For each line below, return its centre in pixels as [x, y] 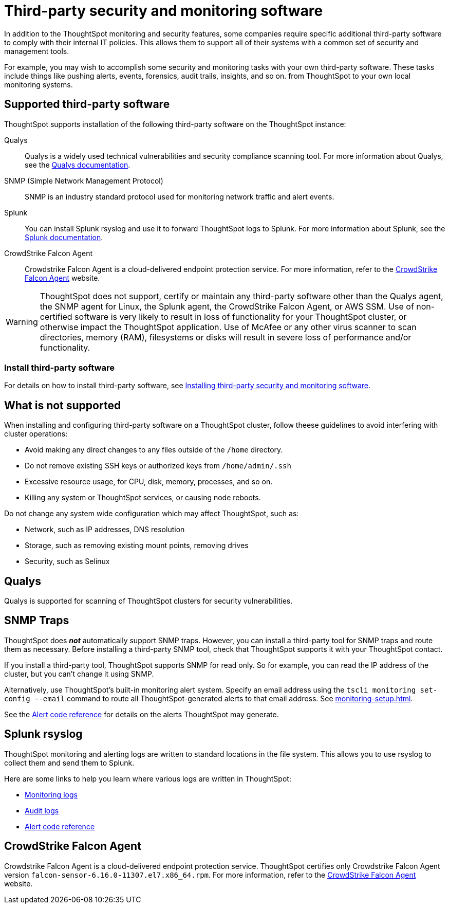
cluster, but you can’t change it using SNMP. [79, 674]
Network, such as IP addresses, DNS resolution [105, 530]
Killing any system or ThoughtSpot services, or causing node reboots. [143, 498]
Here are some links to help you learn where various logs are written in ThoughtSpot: [148, 778]
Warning [22, 322]
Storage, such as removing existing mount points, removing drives [137, 546]
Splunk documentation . [64, 237]
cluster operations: [36, 434]
